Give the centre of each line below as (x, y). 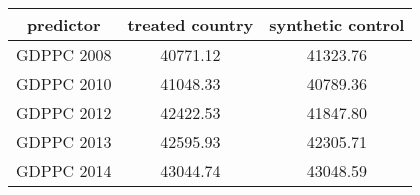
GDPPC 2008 (64, 54)
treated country (190, 24)
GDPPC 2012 (64, 112)
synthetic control (337, 24)
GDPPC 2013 (64, 141)
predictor (63, 24)
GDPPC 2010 (64, 83)
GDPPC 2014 (64, 170)
